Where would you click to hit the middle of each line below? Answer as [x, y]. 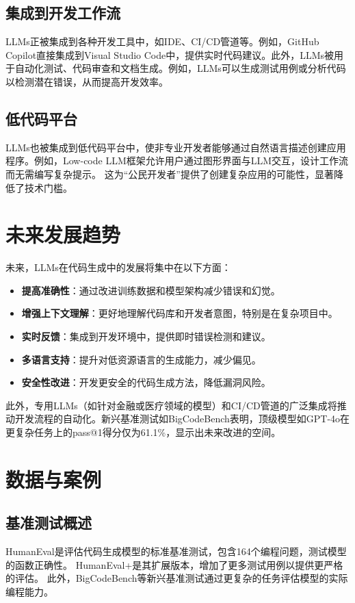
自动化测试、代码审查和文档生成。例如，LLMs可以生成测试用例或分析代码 [180, 68]
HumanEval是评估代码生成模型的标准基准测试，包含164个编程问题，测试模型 [176, 551]
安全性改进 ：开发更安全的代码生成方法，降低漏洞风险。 [146, 382]
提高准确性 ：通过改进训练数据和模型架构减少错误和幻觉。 [151, 290]
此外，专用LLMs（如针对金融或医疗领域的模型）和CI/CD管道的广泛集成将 [171, 405]
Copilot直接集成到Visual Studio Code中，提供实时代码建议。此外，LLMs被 [170, 54]
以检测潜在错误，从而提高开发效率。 [87, 81]
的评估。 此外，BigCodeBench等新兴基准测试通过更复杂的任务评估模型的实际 [177, 578]
